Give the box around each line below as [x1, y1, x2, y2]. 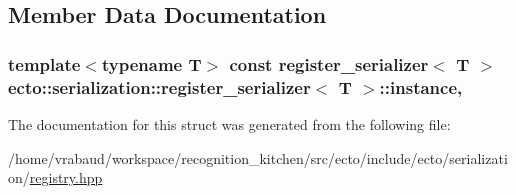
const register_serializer [229, 51, 429, 76]
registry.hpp [29, 167, 103, 188]
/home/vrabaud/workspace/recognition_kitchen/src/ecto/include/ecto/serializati [8, 147, 508, 168]
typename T [101, 51, 202, 76]
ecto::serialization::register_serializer [8, 74, 311, 99]
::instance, [379, 74, 463, 99]
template [8, 51, 81, 76]
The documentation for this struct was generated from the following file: [8, 113, 451, 134]
